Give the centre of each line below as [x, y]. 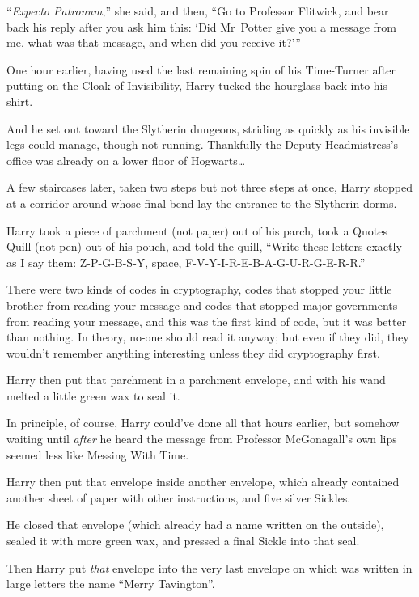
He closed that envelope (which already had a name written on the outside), [195, 525]
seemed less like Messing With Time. [98, 454]
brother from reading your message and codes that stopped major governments [202, 305]
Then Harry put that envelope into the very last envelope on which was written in [209, 567]
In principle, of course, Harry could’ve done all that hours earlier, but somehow [203, 423]
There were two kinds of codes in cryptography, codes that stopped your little [199, 289]
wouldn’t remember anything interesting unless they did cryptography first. [193, 352]
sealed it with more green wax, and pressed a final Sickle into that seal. [183, 541]
